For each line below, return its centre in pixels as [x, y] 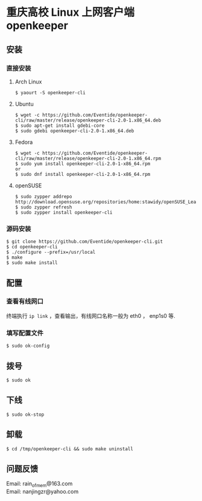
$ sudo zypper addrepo [43, 196]
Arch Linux [28, 82]
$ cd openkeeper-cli [32, 247]
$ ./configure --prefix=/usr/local [51, 252]
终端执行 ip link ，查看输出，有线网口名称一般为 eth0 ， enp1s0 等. [91, 315]
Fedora [24, 142]
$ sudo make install [32, 263]
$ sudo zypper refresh [43, 207]
